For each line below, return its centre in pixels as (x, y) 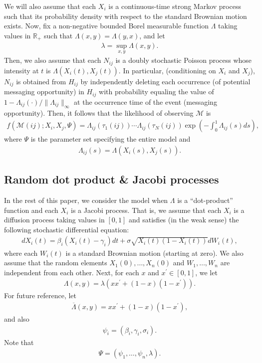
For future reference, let (40, 295)
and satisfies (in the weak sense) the (184, 220)
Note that (19, 342)
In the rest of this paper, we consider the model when (86, 200)
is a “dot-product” (205, 200)
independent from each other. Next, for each (72, 272)
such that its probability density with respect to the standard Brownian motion (126, 16)
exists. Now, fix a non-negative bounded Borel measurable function (107, 26)
